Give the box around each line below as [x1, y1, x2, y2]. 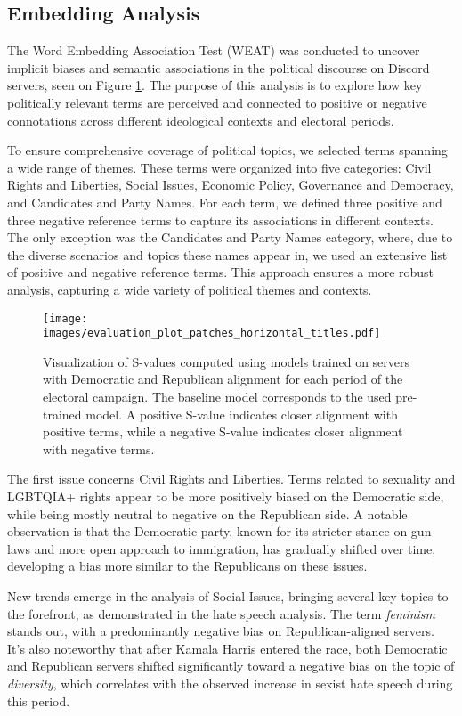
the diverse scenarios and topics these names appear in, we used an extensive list [7, 245, 448, 264]
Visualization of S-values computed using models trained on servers [43, 352, 410, 370]
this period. [7, 691, 70, 710]
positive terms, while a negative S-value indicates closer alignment [43, 422, 403, 441]
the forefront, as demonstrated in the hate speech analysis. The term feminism [7, 604, 436, 622]
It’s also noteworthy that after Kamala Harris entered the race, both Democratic [7, 639, 448, 657]
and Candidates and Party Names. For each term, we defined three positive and [7, 192, 442, 211]
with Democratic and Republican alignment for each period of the [43, 370, 403, 388]
